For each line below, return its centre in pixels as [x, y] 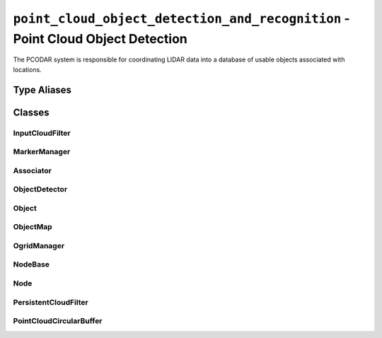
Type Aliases [42, 89]
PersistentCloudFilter [51, 302]
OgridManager [39, 245]
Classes [31, 112]
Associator [33, 170]
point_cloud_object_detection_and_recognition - [181, 18]
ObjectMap [33, 227]
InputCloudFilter [42, 133]
